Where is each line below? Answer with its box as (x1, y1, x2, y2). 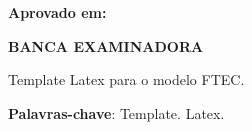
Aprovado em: (8, 2, 107, 22)
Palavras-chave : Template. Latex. (8, 102, 225, 123)
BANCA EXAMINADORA (8, 35, 204, 56)
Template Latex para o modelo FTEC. (8, 69, 245, 90)
